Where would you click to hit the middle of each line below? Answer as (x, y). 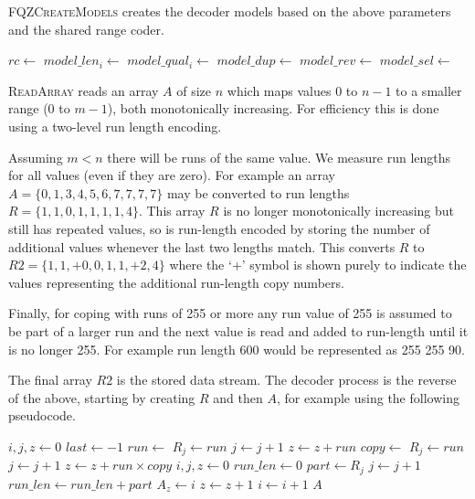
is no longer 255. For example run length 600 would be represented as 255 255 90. (237, 349)
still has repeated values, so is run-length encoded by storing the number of (219, 228)
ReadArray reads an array (84, 90)
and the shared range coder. (86, 29)
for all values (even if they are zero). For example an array (172, 175)
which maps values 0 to (292, 90)
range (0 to (39, 108)
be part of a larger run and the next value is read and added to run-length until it (238, 330)
